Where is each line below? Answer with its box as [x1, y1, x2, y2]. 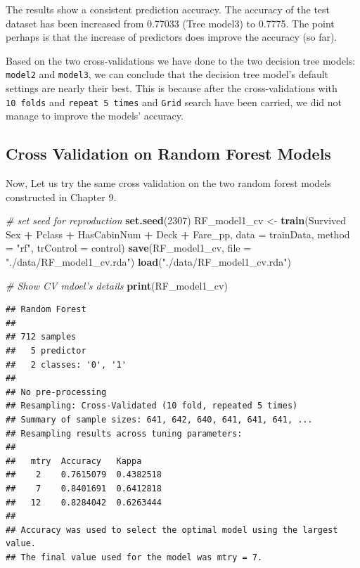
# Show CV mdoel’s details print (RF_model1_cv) [6, 278, 228, 292]
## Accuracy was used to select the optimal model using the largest [6, 524, 338, 535]
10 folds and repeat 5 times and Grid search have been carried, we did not [6, 94, 342, 109]
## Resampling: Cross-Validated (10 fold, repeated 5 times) [6, 401, 298, 411]
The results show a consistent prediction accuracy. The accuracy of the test [6, 2, 330, 16]
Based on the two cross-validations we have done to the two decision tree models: [6, 53, 356, 67]
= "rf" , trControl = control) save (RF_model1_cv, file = [6, 240, 252, 255]
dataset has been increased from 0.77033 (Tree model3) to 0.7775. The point [6, 15, 335, 30]
